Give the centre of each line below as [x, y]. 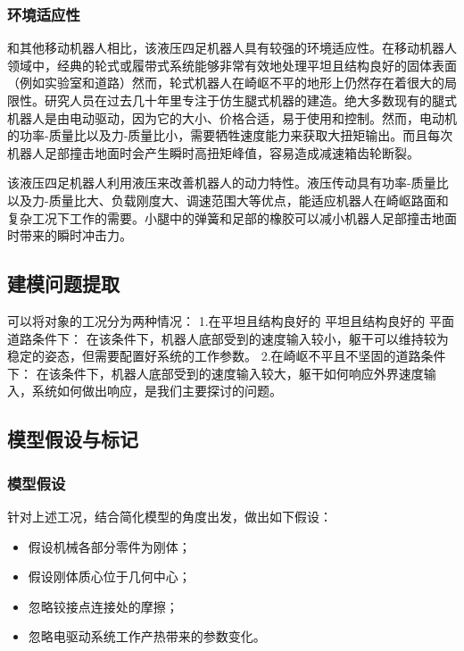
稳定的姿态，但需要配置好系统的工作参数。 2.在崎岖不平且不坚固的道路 [214, 356]
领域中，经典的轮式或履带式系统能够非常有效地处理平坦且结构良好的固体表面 [232, 65]
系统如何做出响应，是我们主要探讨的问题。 [157, 391]
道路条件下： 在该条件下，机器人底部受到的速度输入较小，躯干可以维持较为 [228, 338]
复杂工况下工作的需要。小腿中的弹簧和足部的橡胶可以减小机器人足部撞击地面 [232, 217]
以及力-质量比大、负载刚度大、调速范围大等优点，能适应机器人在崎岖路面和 [228, 200]
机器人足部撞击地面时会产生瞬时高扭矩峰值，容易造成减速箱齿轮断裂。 [213, 152]
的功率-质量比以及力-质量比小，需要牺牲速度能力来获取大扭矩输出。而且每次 [230, 135]
